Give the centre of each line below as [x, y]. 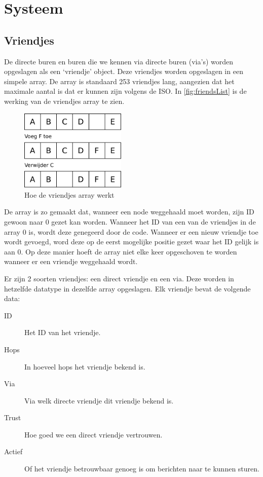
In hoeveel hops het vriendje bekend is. [85, 366]
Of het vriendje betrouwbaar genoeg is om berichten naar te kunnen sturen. [142, 469]
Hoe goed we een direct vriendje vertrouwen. [93, 434]
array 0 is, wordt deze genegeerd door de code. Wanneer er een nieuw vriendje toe [131, 231]
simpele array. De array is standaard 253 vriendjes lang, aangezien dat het [119, 81]
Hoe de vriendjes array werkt [69, 194]
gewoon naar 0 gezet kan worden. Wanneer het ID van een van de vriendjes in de [130, 221]
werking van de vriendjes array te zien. [64, 101]
